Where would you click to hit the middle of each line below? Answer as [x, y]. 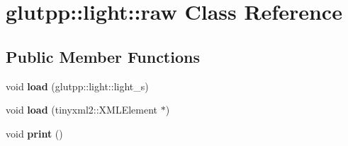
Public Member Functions [103, 56]
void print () [34, 133]
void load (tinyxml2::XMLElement [82, 110]
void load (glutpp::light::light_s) [77, 86]
